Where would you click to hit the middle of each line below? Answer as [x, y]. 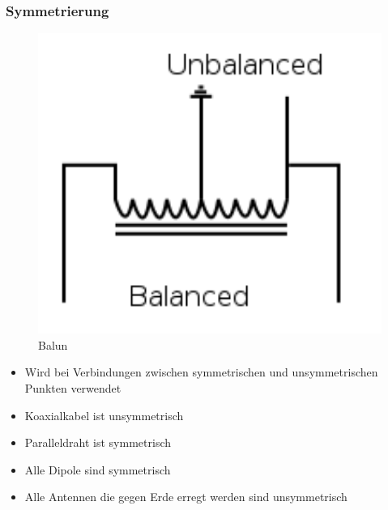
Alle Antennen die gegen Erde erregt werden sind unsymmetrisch [186, 497]
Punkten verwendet [73, 388]
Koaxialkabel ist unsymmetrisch [104, 415]
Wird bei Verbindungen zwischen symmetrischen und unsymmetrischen [201, 372]
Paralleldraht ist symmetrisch [98, 442]
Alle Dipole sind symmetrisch [98, 469]
